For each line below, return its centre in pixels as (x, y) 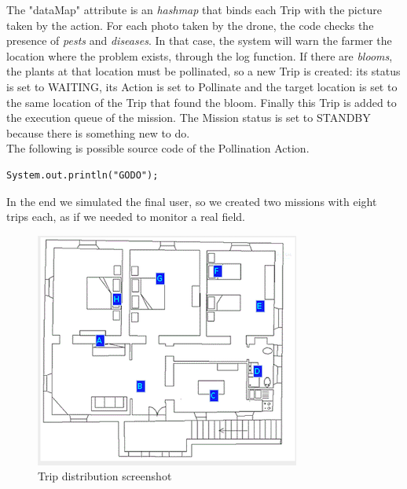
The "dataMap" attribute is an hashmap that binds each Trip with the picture (194, 9)
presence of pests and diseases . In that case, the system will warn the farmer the (199, 40)
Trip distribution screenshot (105, 476)
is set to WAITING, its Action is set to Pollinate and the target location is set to (202, 86)
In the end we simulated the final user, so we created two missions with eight (192, 201)
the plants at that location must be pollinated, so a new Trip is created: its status (203, 71)
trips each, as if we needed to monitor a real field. (126, 217)
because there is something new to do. (98, 132)
